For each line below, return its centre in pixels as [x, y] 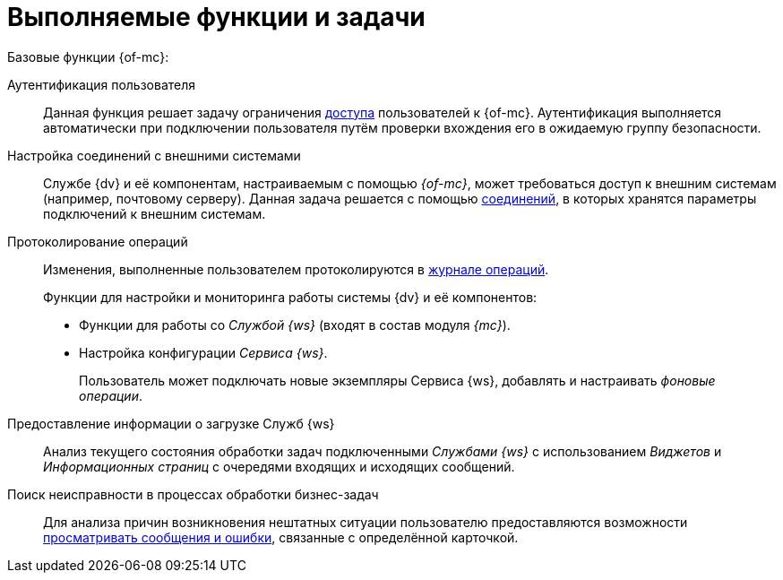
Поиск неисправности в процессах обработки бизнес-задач [193, 494]
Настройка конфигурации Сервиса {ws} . [203, 352]
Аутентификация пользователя [102, 84]
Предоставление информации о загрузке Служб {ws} [171, 423]
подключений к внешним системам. [155, 213]
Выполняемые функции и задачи [216, 17]
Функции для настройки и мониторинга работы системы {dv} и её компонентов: [290, 297]
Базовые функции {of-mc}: [88, 56]
